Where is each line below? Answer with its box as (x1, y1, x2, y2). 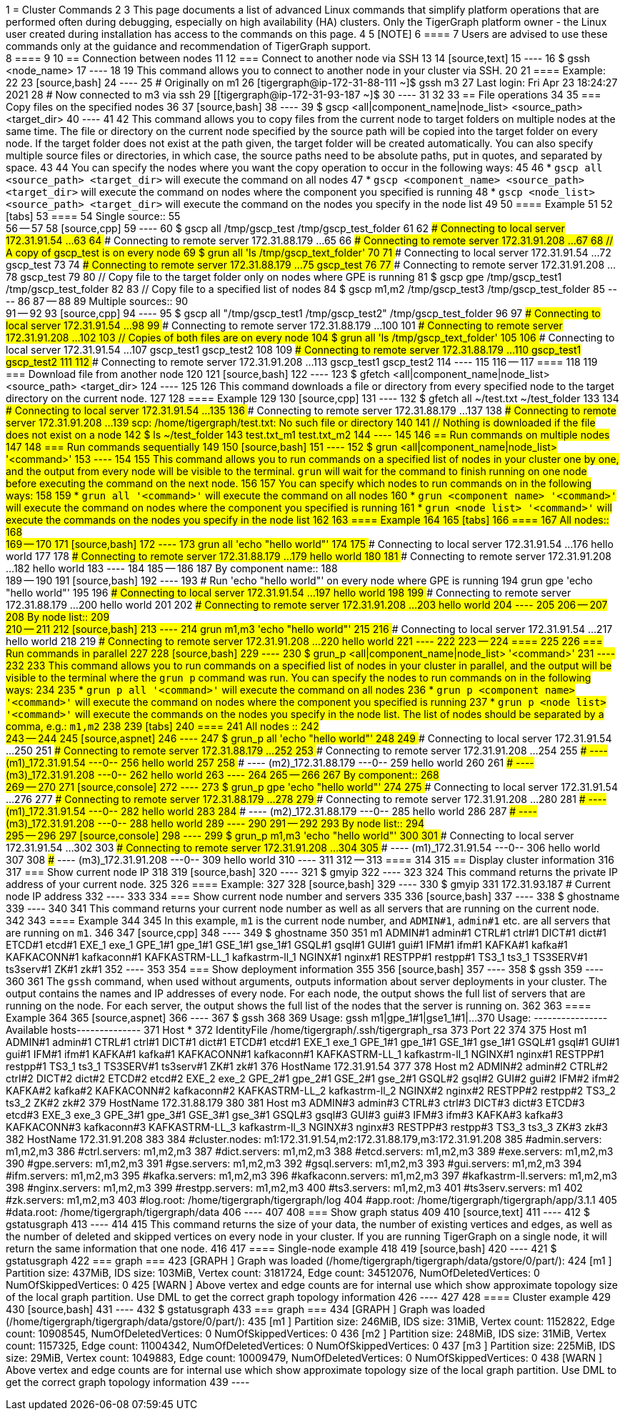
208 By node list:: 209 (6, 611, 110, 623)
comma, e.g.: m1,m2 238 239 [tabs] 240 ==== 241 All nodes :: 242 (6, 720, 319, 732)
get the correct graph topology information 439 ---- (6, 1376, 250, 1388)
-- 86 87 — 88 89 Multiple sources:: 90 (6, 295, 189, 307)
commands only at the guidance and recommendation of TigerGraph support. (6, 40, 371, 52)
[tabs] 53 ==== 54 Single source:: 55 (6, 210, 181, 222)
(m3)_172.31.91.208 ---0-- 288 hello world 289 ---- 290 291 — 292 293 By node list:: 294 (6, 817, 425, 829)
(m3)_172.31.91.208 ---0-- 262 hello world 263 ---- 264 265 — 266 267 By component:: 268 (6, 769, 439, 781)
